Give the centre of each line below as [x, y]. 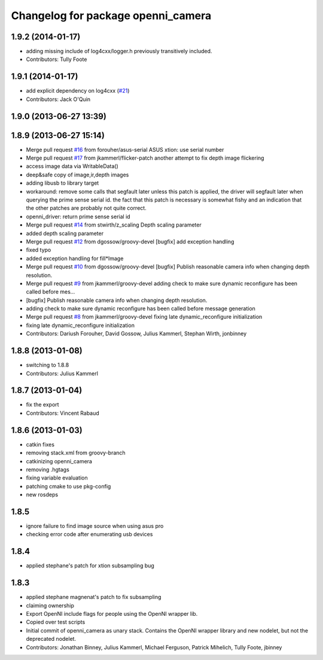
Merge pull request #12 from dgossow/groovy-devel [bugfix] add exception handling [130, 242]
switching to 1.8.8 [48, 365]
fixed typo [39, 250]
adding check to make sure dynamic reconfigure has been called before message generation [141, 308]
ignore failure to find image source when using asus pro [95, 526]
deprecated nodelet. [51, 639]
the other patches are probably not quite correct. [86, 208]
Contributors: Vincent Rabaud [63, 413]
